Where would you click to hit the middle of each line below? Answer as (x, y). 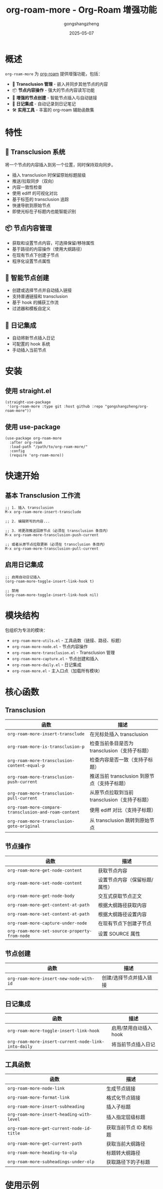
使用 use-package (33, 427)
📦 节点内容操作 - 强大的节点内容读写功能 (53, 90)
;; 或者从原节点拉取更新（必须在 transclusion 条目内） (56, 544)
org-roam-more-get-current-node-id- (50, 1128)
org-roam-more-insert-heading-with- (50, 1114)
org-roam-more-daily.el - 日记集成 (47, 665)
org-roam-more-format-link (39, 1097)
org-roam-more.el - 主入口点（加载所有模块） (57, 670)
